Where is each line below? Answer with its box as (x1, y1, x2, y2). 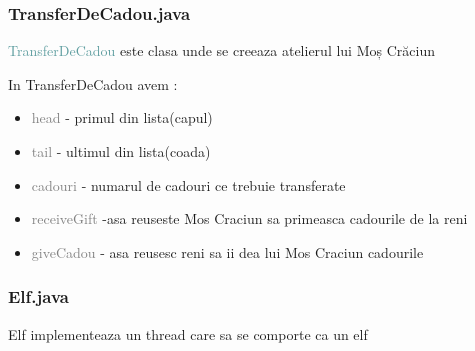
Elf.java (8, 284, 69, 309)
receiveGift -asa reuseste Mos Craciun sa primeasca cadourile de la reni (31, 208, 468, 229)
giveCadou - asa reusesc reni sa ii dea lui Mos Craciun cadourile (31, 241, 424, 262)
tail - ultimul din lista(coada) (31, 141, 211, 161)
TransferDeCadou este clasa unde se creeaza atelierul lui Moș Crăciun (8, 40, 435, 61)
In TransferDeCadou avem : (8, 73, 178, 94)
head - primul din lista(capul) (31, 107, 213, 128)
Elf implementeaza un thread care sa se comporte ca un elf (8, 323, 368, 344)
